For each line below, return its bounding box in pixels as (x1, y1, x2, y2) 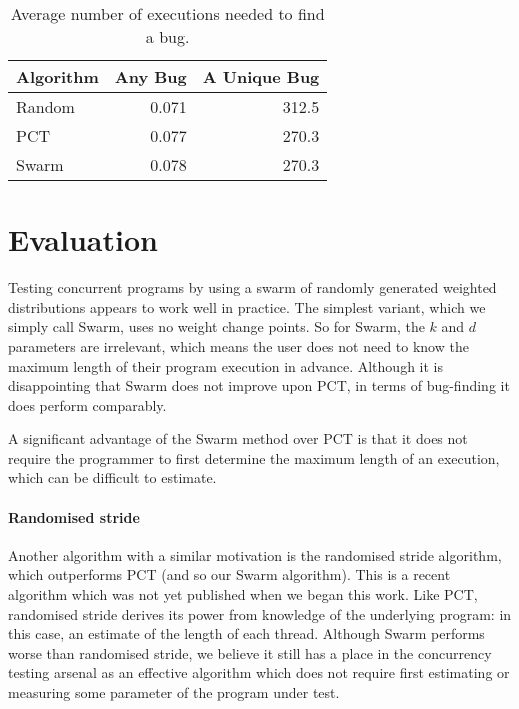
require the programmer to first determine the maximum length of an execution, (8, 447, 500, 468)
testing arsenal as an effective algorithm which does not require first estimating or (8, 662, 510, 683)
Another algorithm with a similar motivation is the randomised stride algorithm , (8, 544, 502, 565)
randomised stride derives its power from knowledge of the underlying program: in (8, 603, 512, 624)
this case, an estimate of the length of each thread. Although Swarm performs (8, 623, 485, 644)
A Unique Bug (202, 65, 320, 88)
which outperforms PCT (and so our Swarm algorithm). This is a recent (8, 564, 451, 585)
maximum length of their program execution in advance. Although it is (8, 355, 443, 376)
